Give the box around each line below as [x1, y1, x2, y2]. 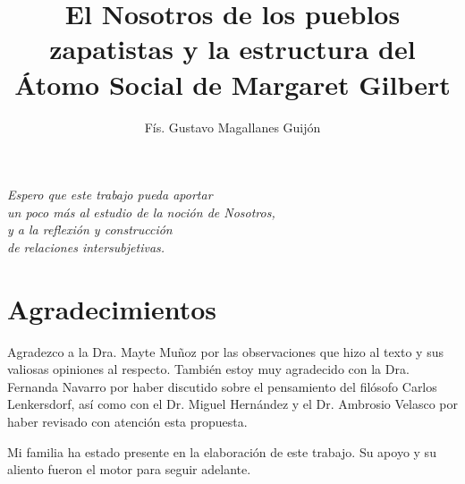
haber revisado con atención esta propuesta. [7, 412, 248, 430]
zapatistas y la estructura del [49, 30, 416, 67]
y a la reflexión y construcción [7, 220, 173, 239]
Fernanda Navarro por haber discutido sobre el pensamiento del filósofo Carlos [7, 377, 437, 395]
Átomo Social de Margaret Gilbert [14, 65, 451, 102]
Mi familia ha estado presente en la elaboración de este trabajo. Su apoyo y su [7, 442, 436, 461]
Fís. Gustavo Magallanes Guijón [144, 117, 321, 136]
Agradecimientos [7, 290, 217, 327]
